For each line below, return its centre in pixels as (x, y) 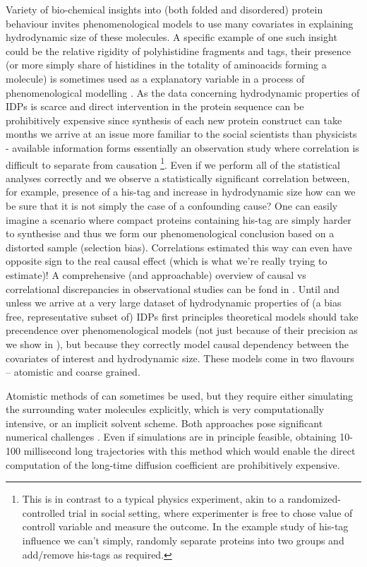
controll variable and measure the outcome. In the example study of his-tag (185, 526)
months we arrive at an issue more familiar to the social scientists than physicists (181, 134)
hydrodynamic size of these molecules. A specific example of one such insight (172, 37)
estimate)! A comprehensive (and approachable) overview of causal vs (156, 274)
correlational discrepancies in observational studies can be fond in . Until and (173, 288)
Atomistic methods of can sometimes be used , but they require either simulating (180, 395)
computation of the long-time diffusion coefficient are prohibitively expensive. (173, 464)
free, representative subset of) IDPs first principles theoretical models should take (182, 316)
